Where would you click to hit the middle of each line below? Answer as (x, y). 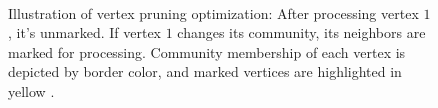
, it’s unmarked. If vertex (84, 32)
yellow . (31, 90)
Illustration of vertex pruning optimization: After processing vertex (213, 12)
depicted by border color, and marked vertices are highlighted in (205, 71)
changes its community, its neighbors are (301, 32)
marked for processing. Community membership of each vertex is (207, 51)
